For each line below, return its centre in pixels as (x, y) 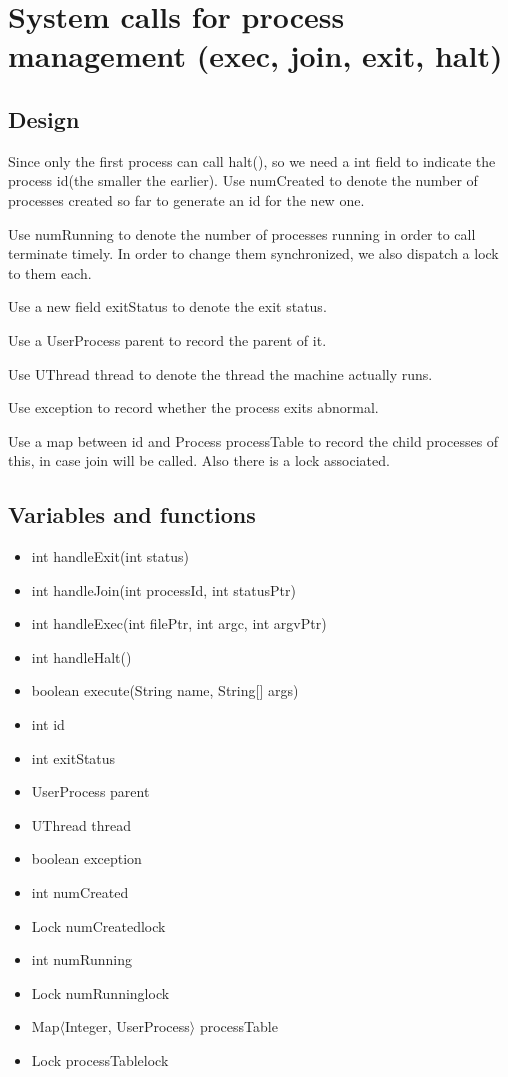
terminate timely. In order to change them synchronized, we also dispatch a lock (253, 253)
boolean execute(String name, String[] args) (165, 690)
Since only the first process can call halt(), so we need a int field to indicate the (252, 160)
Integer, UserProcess (127, 1026)
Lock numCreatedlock (98, 925)
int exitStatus (73, 757)
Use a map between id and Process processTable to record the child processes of (253, 440)
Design (44, 118)
